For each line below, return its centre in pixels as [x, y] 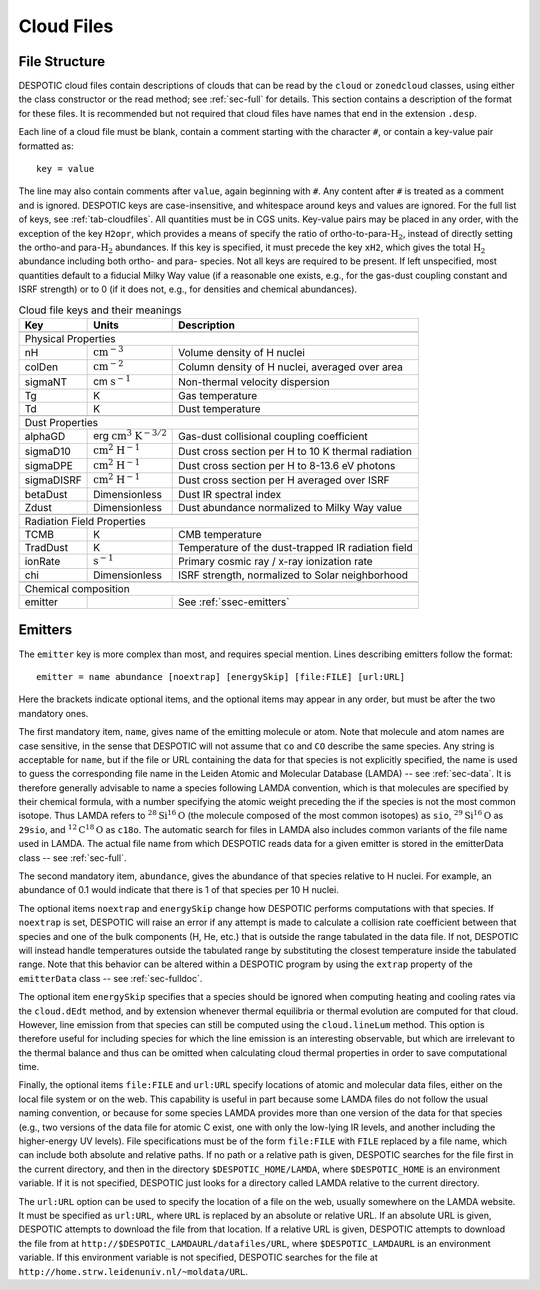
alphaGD [45, 437]
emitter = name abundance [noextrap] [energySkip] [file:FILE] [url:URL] [221, 676]
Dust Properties [61, 423]
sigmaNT [46, 382]
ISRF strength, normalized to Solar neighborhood [293, 575]
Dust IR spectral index [230, 494]
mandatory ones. [53, 713]
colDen [41, 367]
